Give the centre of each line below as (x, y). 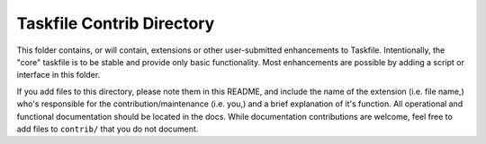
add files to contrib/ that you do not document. (108, 129)
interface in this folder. (58, 75)
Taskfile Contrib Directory (116, 23)
